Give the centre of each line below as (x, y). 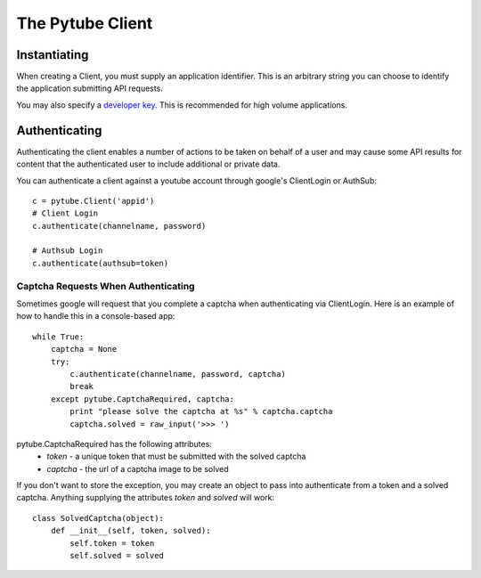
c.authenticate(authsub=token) (101, 263)
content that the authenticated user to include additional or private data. (148, 164)
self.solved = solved (117, 556)
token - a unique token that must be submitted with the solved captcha (176, 456)
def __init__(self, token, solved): (130, 531)
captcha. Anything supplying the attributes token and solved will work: (146, 498)
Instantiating (53, 55)
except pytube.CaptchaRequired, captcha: (143, 399)
